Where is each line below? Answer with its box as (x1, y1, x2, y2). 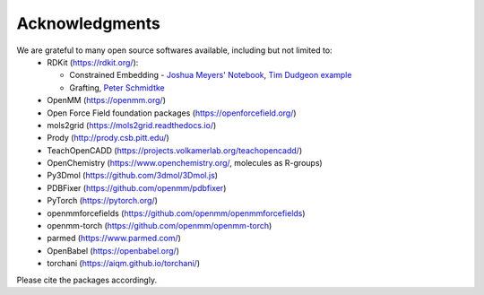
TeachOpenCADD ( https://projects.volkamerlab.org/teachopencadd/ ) (47, 144, 303, 156)
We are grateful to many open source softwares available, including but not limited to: (16, 45, 333, 56)
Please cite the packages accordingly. (16, 274, 157, 285)
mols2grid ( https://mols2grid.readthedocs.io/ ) (47, 119, 217, 130)
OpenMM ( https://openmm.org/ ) (47, 95, 166, 106)
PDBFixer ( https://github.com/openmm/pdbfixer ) (47, 182, 227, 193)
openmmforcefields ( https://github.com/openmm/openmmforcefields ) (47, 207, 306, 219)
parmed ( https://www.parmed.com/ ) (47, 233, 181, 244)
